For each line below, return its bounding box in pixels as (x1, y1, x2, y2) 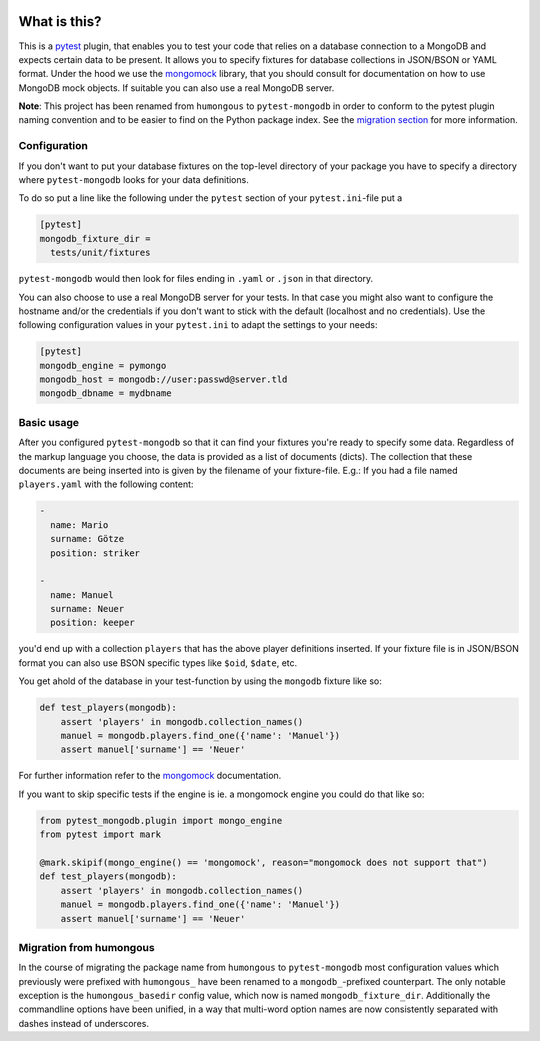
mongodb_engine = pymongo (39, 360, 167, 371)
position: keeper (50, 617, 135, 629)
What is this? (18, 13, 102, 30)
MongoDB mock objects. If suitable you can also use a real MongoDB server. (18, 81, 335, 94)
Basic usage (18, 415, 80, 429)
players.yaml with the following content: (18, 478, 194, 490)
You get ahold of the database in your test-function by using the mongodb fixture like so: (18, 675, 382, 687)
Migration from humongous (18, 940, 155, 954)
